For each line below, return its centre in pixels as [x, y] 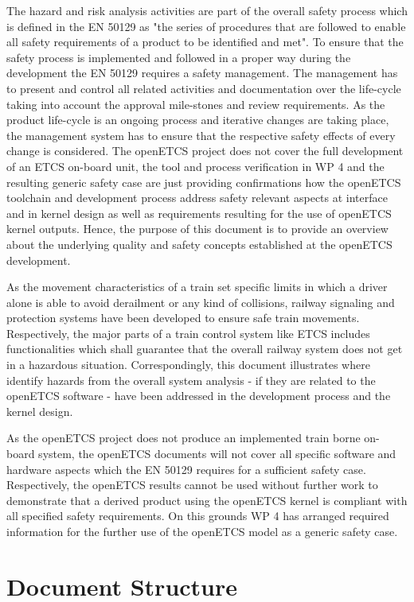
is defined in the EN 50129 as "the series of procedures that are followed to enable [206, 26]
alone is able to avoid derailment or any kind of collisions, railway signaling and [201, 302]
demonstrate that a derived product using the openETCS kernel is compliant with [207, 500]
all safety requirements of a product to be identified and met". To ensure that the [205, 42]
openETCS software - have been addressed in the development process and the [199, 396]
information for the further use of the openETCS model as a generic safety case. [202, 531]
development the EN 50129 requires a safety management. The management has [202, 73]
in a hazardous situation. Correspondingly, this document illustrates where [188, 365]
